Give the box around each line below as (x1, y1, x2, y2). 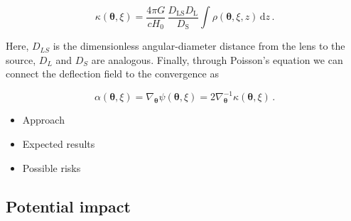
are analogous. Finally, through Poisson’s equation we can (91, 52, 343, 67)
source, (6, 52, 36, 67)
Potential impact (6, 195, 131, 217)
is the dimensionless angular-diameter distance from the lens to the (53, 38, 345, 53)
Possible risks (22, 160, 81, 175)
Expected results (22, 136, 95, 151)
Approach (22, 112, 65, 127)
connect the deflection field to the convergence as (6, 66, 219, 81)
